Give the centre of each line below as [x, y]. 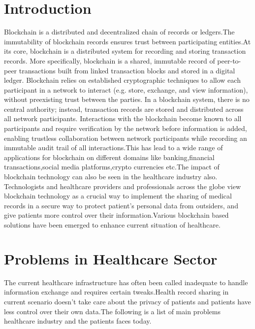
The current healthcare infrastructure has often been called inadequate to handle [126, 282]
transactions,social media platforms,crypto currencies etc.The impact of [112, 167]
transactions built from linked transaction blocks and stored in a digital [127, 70]
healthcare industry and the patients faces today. [78, 321]
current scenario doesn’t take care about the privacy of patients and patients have [127, 301]
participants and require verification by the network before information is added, [126, 128]
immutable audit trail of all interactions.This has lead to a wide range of [113, 148]
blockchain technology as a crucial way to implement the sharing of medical [118, 196]
